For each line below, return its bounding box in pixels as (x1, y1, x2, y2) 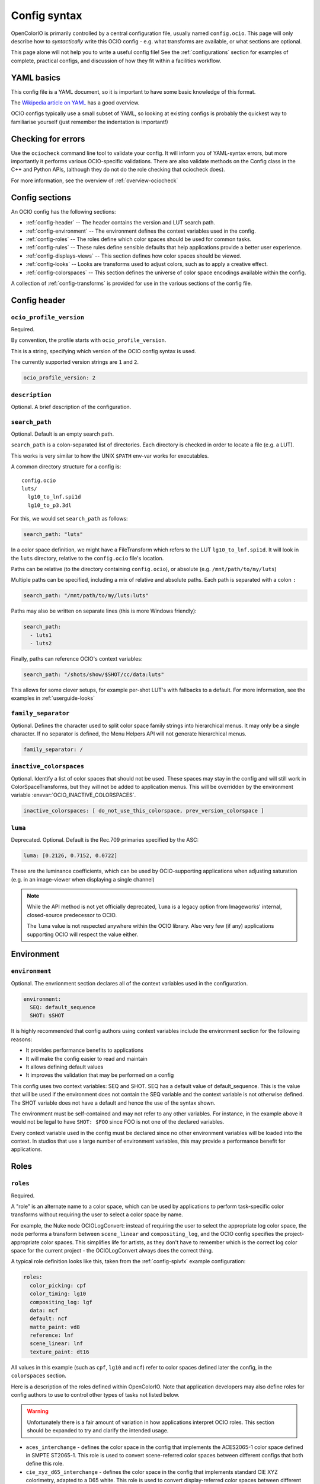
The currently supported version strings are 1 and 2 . (11, 359, 139, 366)
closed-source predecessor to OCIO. (27, 911, 117, 918)
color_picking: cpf (30, 1282, 87, 1289)
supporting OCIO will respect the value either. (27, 931, 139, 938)
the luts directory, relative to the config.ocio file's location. (11, 554, 164, 562)
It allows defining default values (25, 1063, 104, 1070)
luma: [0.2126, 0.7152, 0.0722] (23, 852, 118, 859)
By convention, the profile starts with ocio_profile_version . (11, 337, 167, 344)
